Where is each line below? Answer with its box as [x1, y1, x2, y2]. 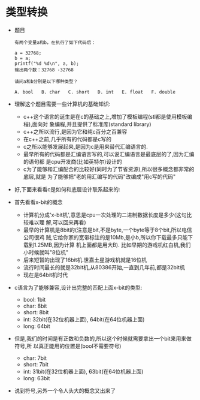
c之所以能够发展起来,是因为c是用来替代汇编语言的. [23, 143, 148, 150]
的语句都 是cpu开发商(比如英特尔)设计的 [23, 158, 122, 165]
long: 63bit [23, 374, 50, 381]
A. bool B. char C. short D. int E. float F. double [14, 89, 176, 95]
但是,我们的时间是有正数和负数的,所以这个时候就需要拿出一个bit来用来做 [14, 335, 192, 342]
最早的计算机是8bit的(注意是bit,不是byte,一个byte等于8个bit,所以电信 [23, 226, 192, 233]
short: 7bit [23, 360, 49, 368]
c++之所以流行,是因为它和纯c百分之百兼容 [23, 128, 128, 135]
